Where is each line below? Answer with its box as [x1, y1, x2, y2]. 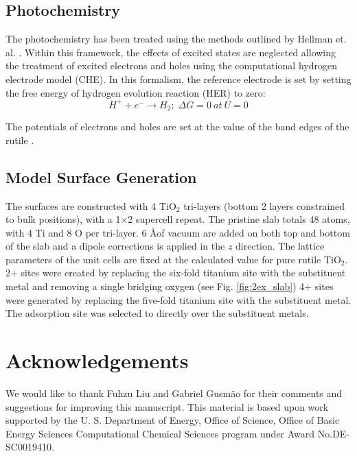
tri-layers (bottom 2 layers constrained [183, 198, 345, 213]
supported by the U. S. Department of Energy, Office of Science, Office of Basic [5, 413, 340, 427]
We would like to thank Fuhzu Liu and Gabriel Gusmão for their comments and [5, 385, 343, 400]
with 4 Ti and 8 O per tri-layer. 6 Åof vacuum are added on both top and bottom [5, 225, 350, 239]
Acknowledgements [5, 346, 189, 374]
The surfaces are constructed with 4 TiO [5, 198, 176, 213]
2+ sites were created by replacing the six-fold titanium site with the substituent [5, 265, 346, 280]
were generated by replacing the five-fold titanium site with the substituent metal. [5, 292, 352, 307]
